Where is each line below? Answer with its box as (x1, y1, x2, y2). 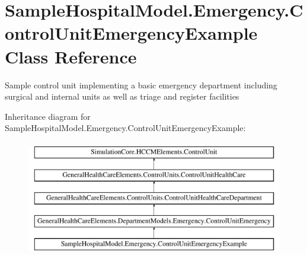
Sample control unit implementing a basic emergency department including (5, 78, 277, 91)
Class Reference (5, 44, 137, 68)
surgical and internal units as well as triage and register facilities (5, 90, 239, 103)
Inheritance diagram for (5, 110, 91, 122)
